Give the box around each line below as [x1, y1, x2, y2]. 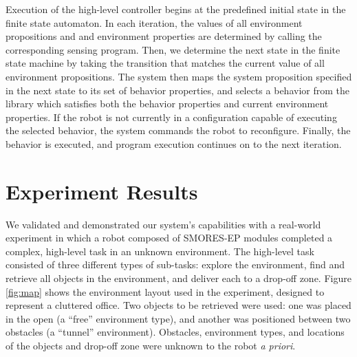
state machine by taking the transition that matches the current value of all [6, 56, 325, 70]
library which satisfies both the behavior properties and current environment [6, 96, 329, 111]
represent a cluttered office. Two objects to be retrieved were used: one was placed [6, 298, 351, 312]
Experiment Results [6, 177, 198, 205]
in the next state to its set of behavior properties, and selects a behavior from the [6, 83, 349, 97]
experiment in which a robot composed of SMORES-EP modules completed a [6, 230, 333, 245]
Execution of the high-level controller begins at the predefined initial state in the [6, 2, 346, 16]
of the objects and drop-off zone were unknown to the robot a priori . [6, 338, 296, 352]
